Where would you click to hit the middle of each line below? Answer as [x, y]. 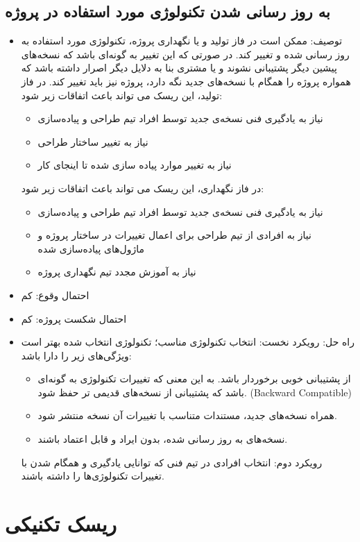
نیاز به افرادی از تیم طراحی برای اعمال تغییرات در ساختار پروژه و [174, 235]
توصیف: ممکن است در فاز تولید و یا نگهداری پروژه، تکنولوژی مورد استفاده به [182, 41]
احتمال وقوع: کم [55, 295]
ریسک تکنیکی [61, 524]
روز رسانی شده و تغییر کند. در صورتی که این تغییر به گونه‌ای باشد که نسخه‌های [185, 54]
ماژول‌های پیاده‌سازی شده [91, 248]
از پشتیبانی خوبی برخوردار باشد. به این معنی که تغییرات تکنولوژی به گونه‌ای [194, 379]
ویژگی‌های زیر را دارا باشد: [76, 355]
